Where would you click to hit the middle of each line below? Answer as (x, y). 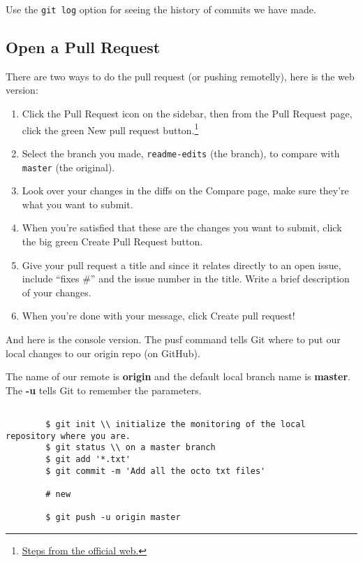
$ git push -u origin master (113, 518)
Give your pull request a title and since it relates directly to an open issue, (181, 265)
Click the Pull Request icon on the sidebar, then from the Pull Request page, (187, 114)
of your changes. (57, 292)
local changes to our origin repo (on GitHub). (103, 353)
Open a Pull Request (83, 47)
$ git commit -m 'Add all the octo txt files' (156, 471)
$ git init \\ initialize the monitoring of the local (176, 424)
